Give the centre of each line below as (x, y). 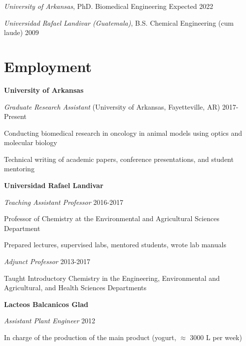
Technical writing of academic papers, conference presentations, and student (119, 159)
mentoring (19, 169)
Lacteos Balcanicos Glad (46, 304)
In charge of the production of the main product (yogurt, (90, 337)
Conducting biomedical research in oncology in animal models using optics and (123, 133)
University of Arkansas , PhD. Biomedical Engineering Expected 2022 (109, 6)
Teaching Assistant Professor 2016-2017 (64, 202)
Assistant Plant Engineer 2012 (50, 321)
